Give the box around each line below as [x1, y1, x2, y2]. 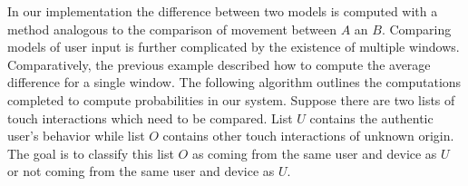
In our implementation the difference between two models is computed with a [7, 2, 438, 20]
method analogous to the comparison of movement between [7, 19, 336, 38]
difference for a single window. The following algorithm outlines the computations [7, 73, 462, 92]
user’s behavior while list [7, 126, 145, 145]
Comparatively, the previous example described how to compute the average [7, 54, 431, 73]
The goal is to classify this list [7, 143, 174, 162]
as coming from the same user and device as [191, 143, 437, 162]
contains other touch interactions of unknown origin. [162, 126, 454, 145]
